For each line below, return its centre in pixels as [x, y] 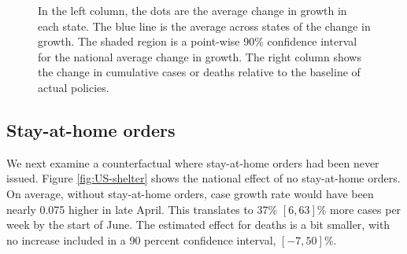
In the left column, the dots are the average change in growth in [192, 10]
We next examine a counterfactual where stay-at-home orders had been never [193, 162]
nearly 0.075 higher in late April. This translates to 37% [142, 209]
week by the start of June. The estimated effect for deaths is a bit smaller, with [198, 225]
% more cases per [359, 209]
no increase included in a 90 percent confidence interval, [141, 239]
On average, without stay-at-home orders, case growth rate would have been [190, 193]
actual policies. [74, 87]
